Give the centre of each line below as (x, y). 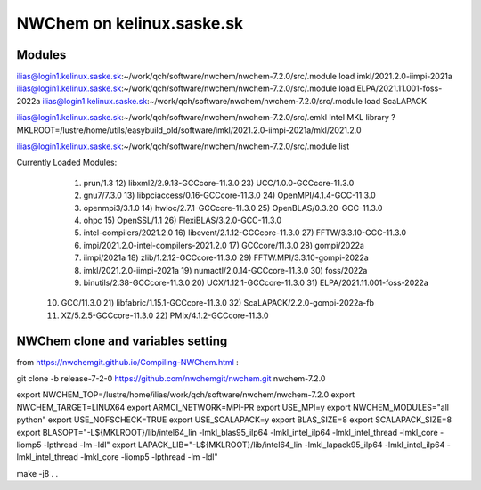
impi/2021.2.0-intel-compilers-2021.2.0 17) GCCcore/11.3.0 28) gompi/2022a (224, 245)
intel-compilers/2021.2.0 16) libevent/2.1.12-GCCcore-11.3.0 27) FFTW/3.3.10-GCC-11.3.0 (245, 233)
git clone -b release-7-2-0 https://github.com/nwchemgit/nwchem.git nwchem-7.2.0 (171, 378)
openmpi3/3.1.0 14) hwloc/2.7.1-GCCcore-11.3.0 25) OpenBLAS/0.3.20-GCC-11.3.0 (233, 208)
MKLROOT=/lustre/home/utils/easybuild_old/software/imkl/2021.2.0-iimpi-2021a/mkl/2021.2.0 (189, 130)
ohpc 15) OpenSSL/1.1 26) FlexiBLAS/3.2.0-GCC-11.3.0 (183, 220)
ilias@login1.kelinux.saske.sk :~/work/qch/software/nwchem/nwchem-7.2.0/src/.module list (183, 146)
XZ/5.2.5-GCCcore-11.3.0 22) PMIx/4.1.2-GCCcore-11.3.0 (165, 315)
